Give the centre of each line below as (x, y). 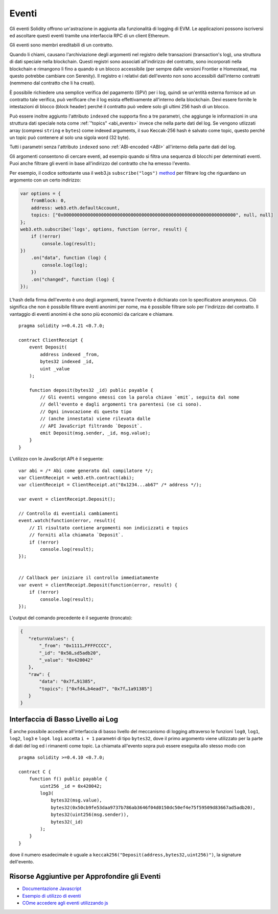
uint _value (55, 369)
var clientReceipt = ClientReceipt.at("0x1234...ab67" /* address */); (110, 485)
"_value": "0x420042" (66, 660)
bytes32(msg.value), (76, 800)
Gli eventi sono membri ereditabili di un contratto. (61, 45)
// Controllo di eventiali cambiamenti (68, 513)
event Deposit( (48, 347)
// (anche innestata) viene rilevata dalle (95, 419)
